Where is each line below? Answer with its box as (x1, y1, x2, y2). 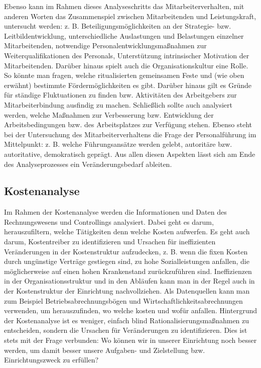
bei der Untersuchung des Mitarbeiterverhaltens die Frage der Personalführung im (4, 129, 256, 139)
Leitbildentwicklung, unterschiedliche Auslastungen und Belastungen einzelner (4, 30, 244, 41)
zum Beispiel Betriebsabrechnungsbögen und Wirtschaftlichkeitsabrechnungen (4, 295, 243, 306)
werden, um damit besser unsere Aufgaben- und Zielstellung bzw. (4, 344, 205, 355)
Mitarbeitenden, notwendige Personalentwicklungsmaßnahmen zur (4, 40, 207, 51)
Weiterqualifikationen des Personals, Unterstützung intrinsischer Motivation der (4, 50, 249, 60)
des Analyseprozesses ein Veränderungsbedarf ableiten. (4, 158, 172, 169)
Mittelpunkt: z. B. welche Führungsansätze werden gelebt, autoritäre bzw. (4, 139, 232, 149)
